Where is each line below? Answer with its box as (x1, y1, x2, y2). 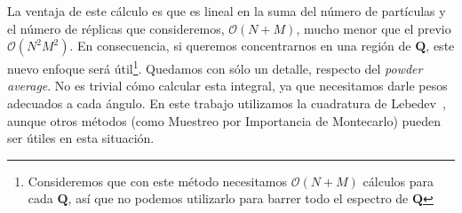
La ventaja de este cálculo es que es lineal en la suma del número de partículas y (7, 2, 446, 20)
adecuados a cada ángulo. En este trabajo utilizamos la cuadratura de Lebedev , (7, 94, 446, 113)
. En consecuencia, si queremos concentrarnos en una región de (69, 36, 411, 55)
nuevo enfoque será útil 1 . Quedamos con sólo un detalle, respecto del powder (7, 57, 423, 77)
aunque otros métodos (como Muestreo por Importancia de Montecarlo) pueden (7, 111, 442, 130)
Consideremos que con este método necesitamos (28, 171, 288, 190)
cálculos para (362, 171, 434, 190)
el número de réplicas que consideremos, (7, 19, 225, 37)
